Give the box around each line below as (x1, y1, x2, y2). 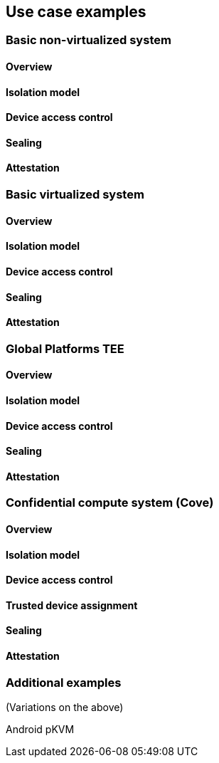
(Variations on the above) (6, 701, 124, 714)
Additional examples (6, 675, 122, 690)
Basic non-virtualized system (6, 33, 171, 48)
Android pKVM (6, 723, 75, 736)
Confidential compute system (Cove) (6, 495, 214, 510)
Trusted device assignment (6, 599, 138, 611)
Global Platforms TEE (6, 341, 124, 356)
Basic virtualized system (6, 187, 144, 202)
